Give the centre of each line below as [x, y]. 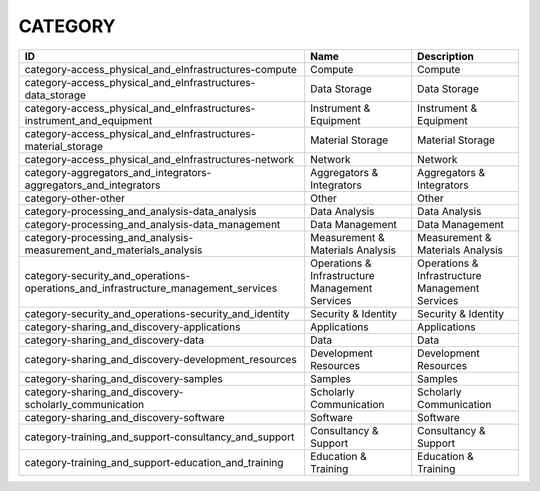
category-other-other [74, 198]
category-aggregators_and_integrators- [118, 172]
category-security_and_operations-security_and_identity [157, 313]
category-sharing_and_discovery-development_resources [160, 359]
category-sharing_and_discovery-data [114, 340]
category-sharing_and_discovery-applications [132, 327]
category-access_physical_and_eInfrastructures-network [159, 159]
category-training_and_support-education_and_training [154, 462]
